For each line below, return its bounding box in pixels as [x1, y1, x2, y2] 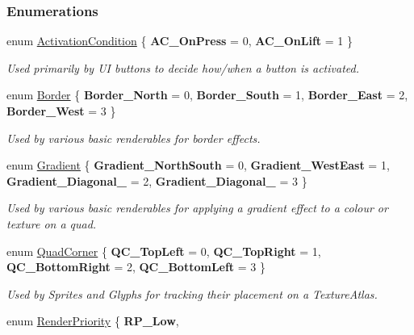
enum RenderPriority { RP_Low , [6, 312, 179, 329]
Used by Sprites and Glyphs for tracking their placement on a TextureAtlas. [6, 285, 378, 302]
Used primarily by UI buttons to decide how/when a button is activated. [6, 59, 359, 76]
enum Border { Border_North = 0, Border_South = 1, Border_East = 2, [6, 86, 408, 103]
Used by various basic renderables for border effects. [6, 129, 261, 146]
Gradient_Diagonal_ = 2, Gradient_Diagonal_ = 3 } [6, 172, 307, 189]
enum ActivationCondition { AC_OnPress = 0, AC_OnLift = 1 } [6, 32, 353, 49]
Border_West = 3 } [6, 103, 116, 119]
